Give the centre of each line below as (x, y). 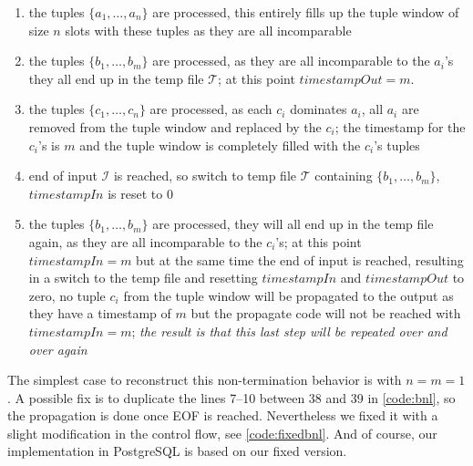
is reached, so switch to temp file (205, 176)
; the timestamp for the (400, 126)
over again (58, 349)
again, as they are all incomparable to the (145, 241)
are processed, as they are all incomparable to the (291, 61)
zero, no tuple (67, 295)
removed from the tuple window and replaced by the (175, 126)
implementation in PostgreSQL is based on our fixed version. (177, 451)
